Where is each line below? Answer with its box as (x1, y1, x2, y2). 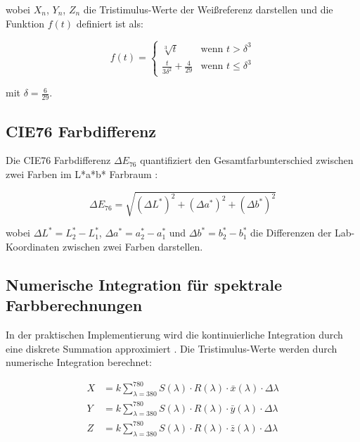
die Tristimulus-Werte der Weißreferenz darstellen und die (83, 2, 333, 16)
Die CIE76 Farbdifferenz (6, 153, 111, 168)
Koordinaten (6, 239, 60, 253)
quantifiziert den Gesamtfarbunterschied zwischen (140, 153, 354, 168)
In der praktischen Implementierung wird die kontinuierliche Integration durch (6, 327, 343, 341)
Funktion (6, 15, 45, 30)
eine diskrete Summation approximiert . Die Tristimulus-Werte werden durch (6, 341, 337, 355)
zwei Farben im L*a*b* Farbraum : (6, 167, 158, 182)
